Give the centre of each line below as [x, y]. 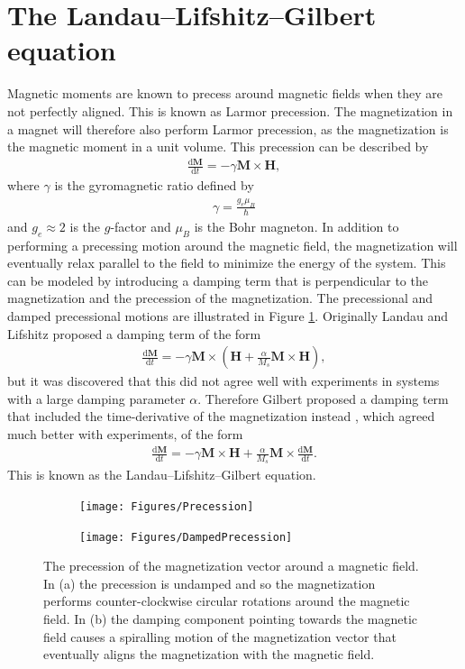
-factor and [141, 226]
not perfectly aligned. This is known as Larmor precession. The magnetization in [230, 110]
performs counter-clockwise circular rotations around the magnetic [227, 601]
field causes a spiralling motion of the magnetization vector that [220, 636]
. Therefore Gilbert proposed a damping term [323, 398]
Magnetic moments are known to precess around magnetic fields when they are [225, 93]
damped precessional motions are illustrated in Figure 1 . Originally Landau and [228, 315]
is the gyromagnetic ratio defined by [154, 185]
